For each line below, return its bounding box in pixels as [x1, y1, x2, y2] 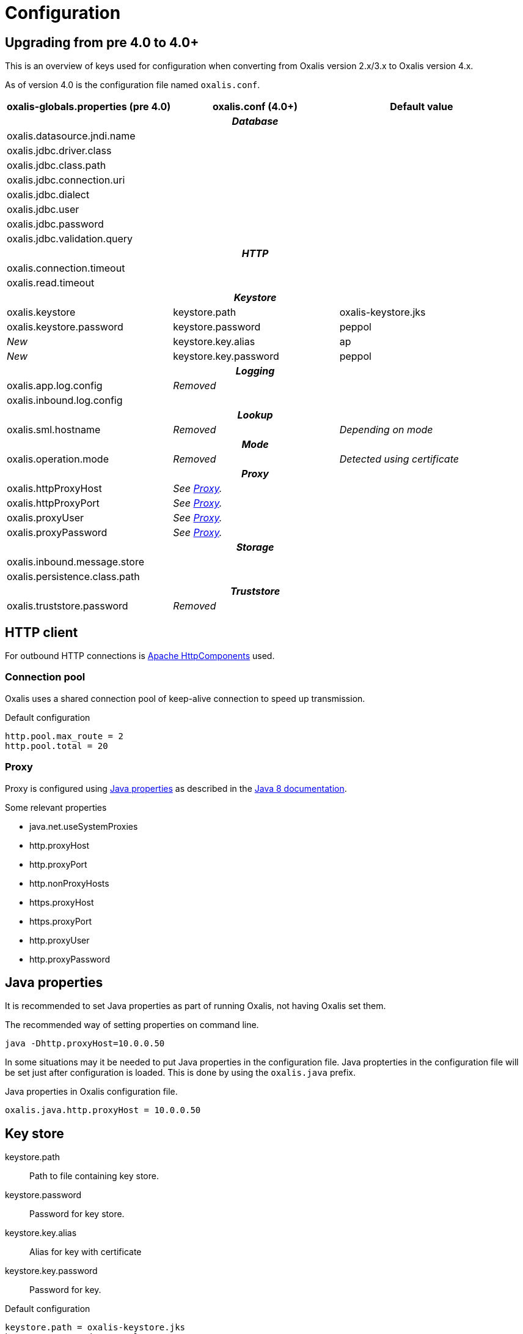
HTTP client [5, 624, 78, 640]
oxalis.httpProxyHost [7, 482, 102, 495]
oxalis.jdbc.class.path [7, 159, 106, 172]
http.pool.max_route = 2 [5, 731, 123, 741]
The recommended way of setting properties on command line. [5, 1019, 259, 1030]
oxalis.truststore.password [7, 600, 128, 613]
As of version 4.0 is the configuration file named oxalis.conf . [5, 80, 260, 91]
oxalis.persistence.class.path [7, 570, 140, 583]
